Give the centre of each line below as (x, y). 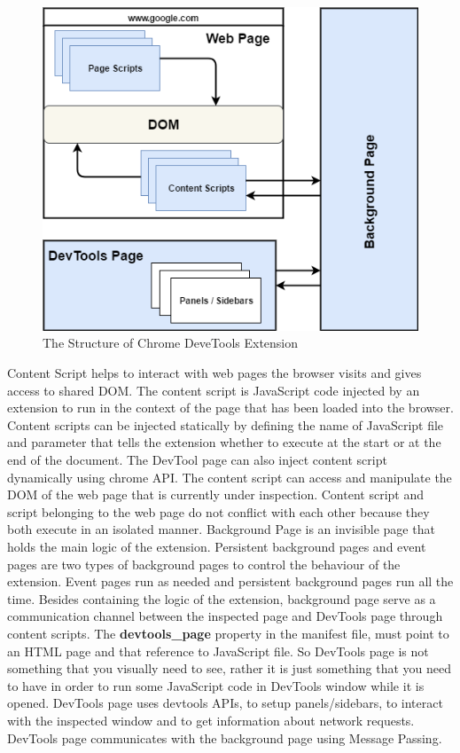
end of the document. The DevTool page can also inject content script (197, 460)
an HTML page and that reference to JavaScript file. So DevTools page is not (218, 651)
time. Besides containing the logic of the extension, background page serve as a (222, 598)
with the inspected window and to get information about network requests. (211, 720)
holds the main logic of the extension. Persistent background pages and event (217, 546)
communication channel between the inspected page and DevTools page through (225, 616)
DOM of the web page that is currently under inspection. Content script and (215, 494)
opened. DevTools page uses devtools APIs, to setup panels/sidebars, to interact (225, 703)
